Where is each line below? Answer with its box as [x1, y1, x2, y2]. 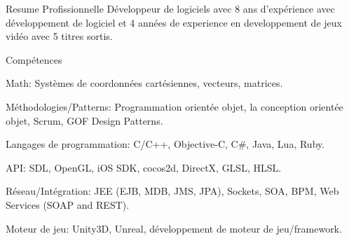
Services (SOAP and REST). [6, 197, 130, 212]
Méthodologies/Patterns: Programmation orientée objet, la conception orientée [6, 99, 343, 113]
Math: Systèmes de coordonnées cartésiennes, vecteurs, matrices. [6, 76, 283, 90]
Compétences [6, 52, 62, 67]
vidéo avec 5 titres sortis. [6, 29, 113, 43]
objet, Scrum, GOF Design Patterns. [6, 113, 163, 128]
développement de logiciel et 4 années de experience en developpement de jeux [6, 15, 342, 29]
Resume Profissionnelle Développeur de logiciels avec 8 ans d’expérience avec [6, 1, 336, 15]
